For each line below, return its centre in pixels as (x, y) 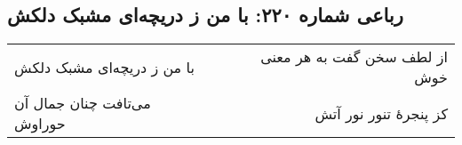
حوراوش (40, 124)
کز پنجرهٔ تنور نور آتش (381, 113)
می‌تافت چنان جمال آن (83, 103)
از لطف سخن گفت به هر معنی (354, 57)
